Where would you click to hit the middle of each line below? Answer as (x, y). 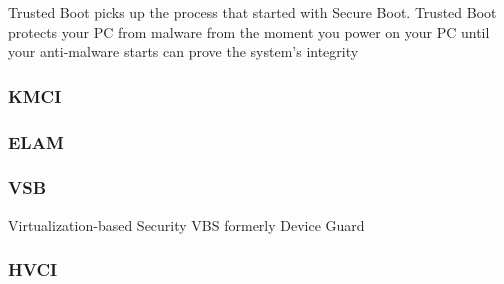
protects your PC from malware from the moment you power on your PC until (249, 31)
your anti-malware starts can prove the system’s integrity (183, 51)
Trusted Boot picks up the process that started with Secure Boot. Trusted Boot (252, 12)
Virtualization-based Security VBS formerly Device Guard (186, 224)
